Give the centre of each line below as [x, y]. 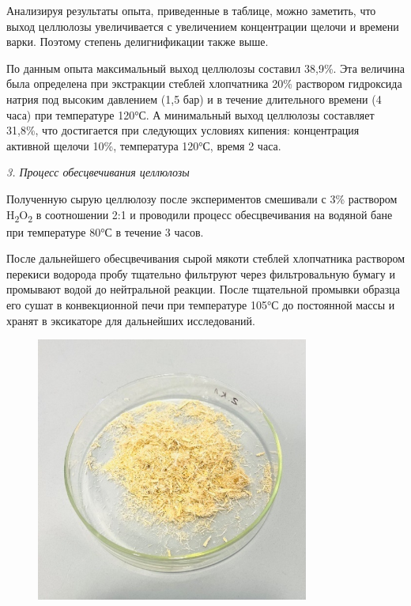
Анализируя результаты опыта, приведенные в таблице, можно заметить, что [191, 10]
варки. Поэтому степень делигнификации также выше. [138, 42]
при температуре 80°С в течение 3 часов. [105, 231]
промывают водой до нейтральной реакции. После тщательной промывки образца [203, 289]
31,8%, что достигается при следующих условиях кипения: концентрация [183, 130]
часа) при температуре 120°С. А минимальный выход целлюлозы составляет [190, 114]
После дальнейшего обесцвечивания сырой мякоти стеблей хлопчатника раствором [205, 258]
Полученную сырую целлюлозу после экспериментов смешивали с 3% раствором [202, 198]
